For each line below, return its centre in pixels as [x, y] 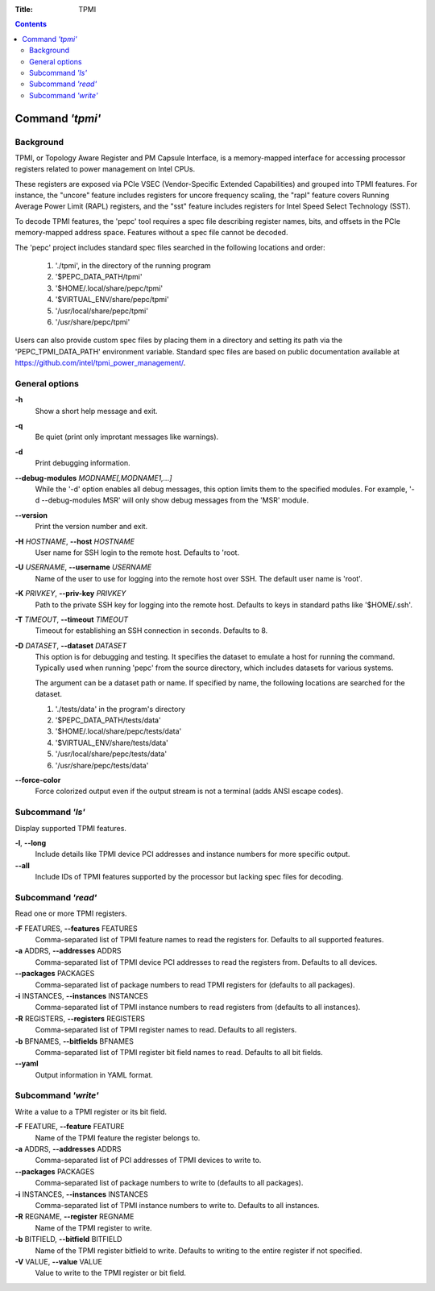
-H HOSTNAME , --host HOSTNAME [75, 541]
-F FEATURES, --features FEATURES [76, 928]
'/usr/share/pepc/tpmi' [93, 321]
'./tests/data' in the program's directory [120, 709]
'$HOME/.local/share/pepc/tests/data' [118, 731]
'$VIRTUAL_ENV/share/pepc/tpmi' [112, 300]
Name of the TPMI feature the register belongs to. [118, 1138]
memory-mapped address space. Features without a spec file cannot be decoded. [151, 233]
